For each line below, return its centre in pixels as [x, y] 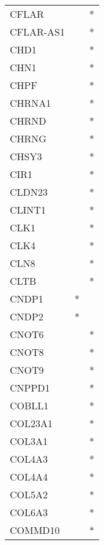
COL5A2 [29, 494]
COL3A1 [29, 441]
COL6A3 [29, 512]
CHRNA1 [31, 103]
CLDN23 [29, 192]
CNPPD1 [30, 388]
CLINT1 [28, 210]
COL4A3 [29, 459]
